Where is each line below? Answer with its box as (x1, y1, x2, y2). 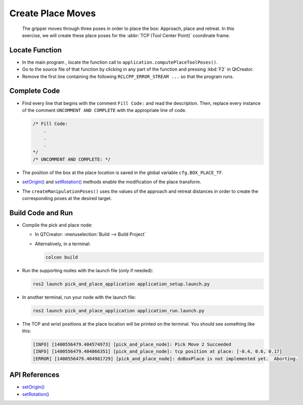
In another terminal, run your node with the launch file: (22, 294, 136, 300)
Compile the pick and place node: (22, 222, 93, 228)
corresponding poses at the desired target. (22, 195, 112, 201)
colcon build (45, 254, 78, 260)
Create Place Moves (9, 8, 96, 19)
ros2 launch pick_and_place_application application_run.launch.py (33, 308, 205, 313)
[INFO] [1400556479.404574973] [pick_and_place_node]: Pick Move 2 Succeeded (33, 341, 231, 347)
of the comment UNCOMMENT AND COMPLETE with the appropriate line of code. (22, 107, 187, 113)
